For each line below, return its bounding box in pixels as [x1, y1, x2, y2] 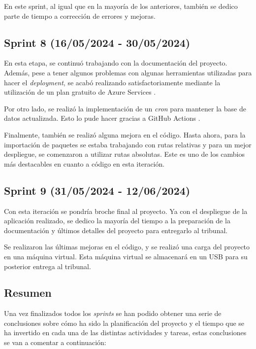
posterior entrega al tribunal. [4, 261, 91, 271]
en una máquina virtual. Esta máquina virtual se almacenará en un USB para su [4, 251, 248, 261]
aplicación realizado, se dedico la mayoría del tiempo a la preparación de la [4, 215, 230, 226]
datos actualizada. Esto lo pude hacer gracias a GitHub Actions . [4, 113, 200, 123]
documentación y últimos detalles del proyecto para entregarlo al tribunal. [4, 225, 228, 235]
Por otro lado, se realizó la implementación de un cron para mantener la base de [4, 103, 246, 113]
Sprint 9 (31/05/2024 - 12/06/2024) [4, 182, 191, 198]
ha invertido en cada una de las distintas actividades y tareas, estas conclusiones [4, 327, 247, 338]
